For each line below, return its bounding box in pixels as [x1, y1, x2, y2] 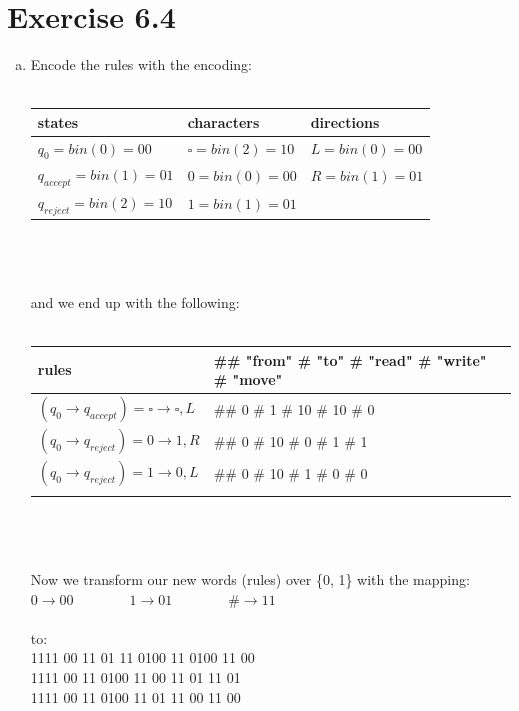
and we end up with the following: [30, 291, 240, 312]
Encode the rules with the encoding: [30, 54, 253, 75]
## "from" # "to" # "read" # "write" [213, 349, 487, 370]
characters [187, 111, 260, 132]
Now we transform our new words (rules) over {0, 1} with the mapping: [30, 568, 470, 589]
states [37, 111, 79, 132]
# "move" [213, 369, 283, 390]
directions [310, 111, 380, 132]
